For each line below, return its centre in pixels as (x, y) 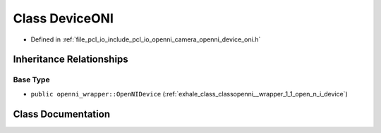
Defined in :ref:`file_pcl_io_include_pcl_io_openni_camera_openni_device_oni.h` (146, 39)
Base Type (31, 80)
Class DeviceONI (64, 18)
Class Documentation (62, 114)
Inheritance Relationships (71, 59)
